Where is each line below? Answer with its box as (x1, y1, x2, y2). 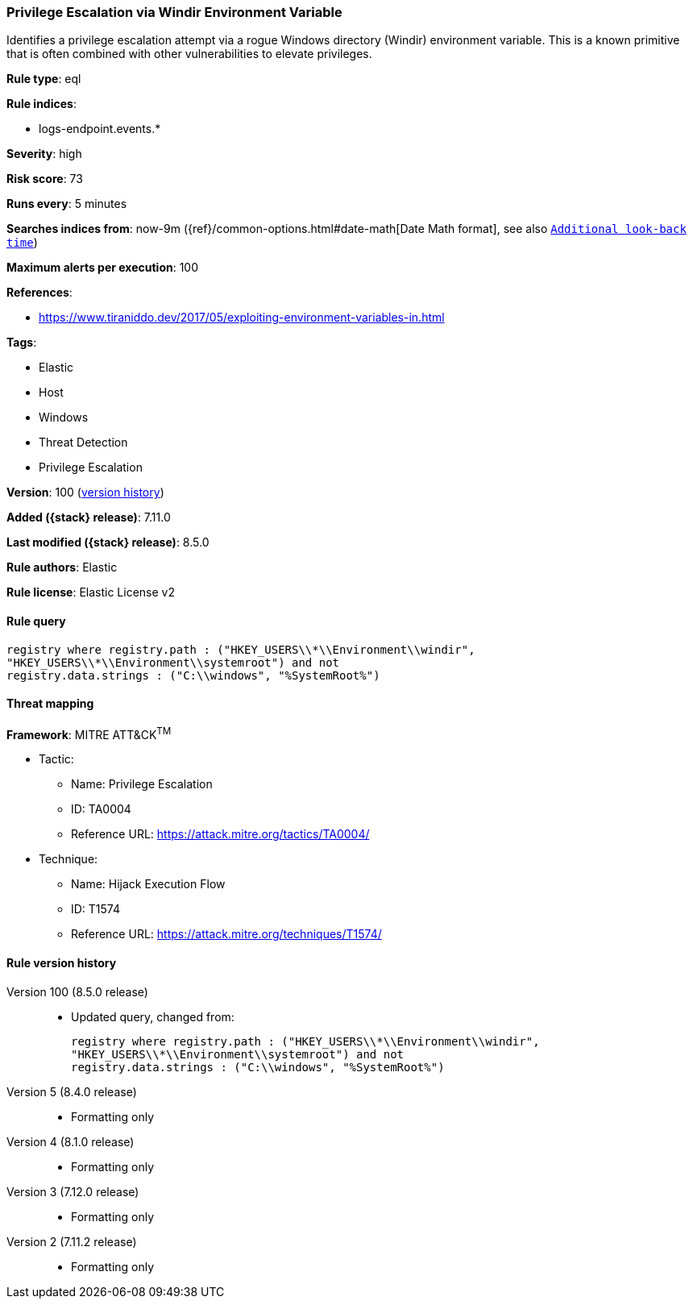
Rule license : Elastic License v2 (6, 585, 175, 600)
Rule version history (6, 956, 117, 970)
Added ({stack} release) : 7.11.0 (6, 510, 171, 525)
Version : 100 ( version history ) (6, 485, 164, 500)
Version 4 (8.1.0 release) (6, 1134, 135, 1149)
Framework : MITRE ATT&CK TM (6, 725, 172, 742)
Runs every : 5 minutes (6, 197, 127, 211)
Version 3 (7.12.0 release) (6, 1184, 139, 1199)
